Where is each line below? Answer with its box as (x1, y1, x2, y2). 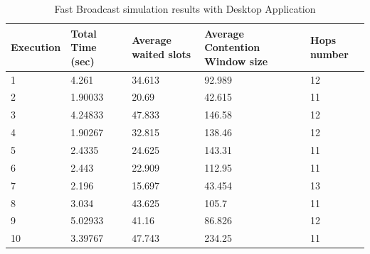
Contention (204, 40, 260, 55)
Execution (11, 40, 61, 55)
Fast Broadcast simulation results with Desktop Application (54, 1, 316, 16)
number (310, 46, 349, 61)
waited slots (132, 46, 191, 61)
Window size (204, 53, 268, 68)
